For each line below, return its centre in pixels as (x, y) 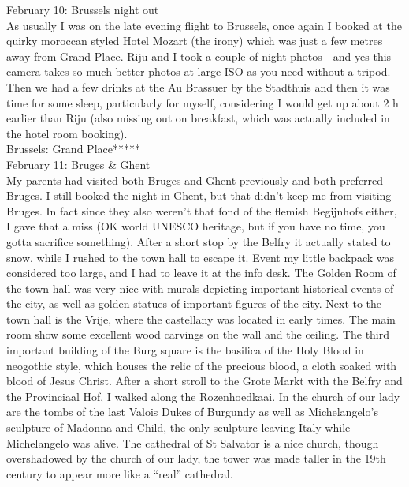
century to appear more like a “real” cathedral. (120, 473)
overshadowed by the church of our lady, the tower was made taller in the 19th (196, 458)
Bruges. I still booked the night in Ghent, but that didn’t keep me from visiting (199, 195)
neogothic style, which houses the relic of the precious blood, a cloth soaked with (202, 365)
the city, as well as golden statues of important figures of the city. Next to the (194, 303)
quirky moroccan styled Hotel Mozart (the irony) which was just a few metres (195, 41)
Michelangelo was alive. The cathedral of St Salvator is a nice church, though (193, 442)
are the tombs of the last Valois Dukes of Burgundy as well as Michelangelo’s (192, 412)
